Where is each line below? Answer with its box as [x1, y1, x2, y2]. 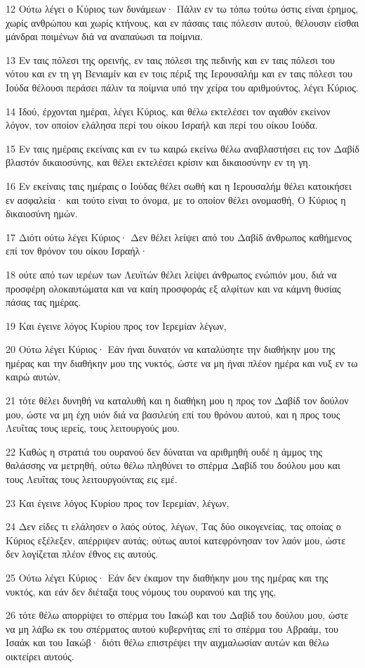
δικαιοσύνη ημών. [6, 206, 78, 221]
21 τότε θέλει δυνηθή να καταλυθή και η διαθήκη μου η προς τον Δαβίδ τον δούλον [6, 393, 349, 408]
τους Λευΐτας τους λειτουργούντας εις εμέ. [6, 472, 178, 487]
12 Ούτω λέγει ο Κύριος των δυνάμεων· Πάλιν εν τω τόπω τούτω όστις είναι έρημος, [6, 1, 359, 15]
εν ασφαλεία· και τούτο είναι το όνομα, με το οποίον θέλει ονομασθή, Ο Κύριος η [6, 192, 346, 207]
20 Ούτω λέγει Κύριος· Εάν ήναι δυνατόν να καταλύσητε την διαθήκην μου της [6, 342, 336, 357]
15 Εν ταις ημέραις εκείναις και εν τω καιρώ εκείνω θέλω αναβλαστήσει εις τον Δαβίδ [6, 141, 359, 155]
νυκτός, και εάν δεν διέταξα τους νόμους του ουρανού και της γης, [6, 584, 277, 598]
